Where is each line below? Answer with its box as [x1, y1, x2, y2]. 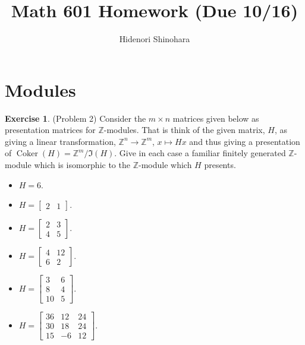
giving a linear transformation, [5, 135, 116, 147]
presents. [204, 159, 236, 171]
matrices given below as [172, 112, 259, 124]
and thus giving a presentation [189, 135, 300, 147]
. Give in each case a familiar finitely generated [114, 147, 286, 159]
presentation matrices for [5, 124, 96, 136]
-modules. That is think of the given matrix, [103, 124, 265, 136]
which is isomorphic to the [34, 159, 130, 171]
